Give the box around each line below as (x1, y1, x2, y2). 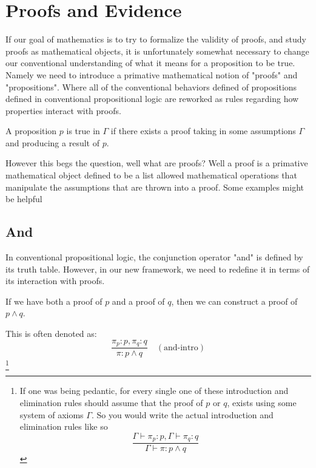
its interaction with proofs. (5, 274, 105, 287)
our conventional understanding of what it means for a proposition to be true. (5, 56, 295, 69)
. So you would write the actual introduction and (91, 408, 274, 421)
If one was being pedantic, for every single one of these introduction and (19, 384, 289, 397)
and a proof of (112, 294, 165, 307)
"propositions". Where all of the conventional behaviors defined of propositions (5, 80, 297, 93)
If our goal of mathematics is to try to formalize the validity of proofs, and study (5, 33, 306, 46)
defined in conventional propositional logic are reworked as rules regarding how (5, 92, 299, 105)
